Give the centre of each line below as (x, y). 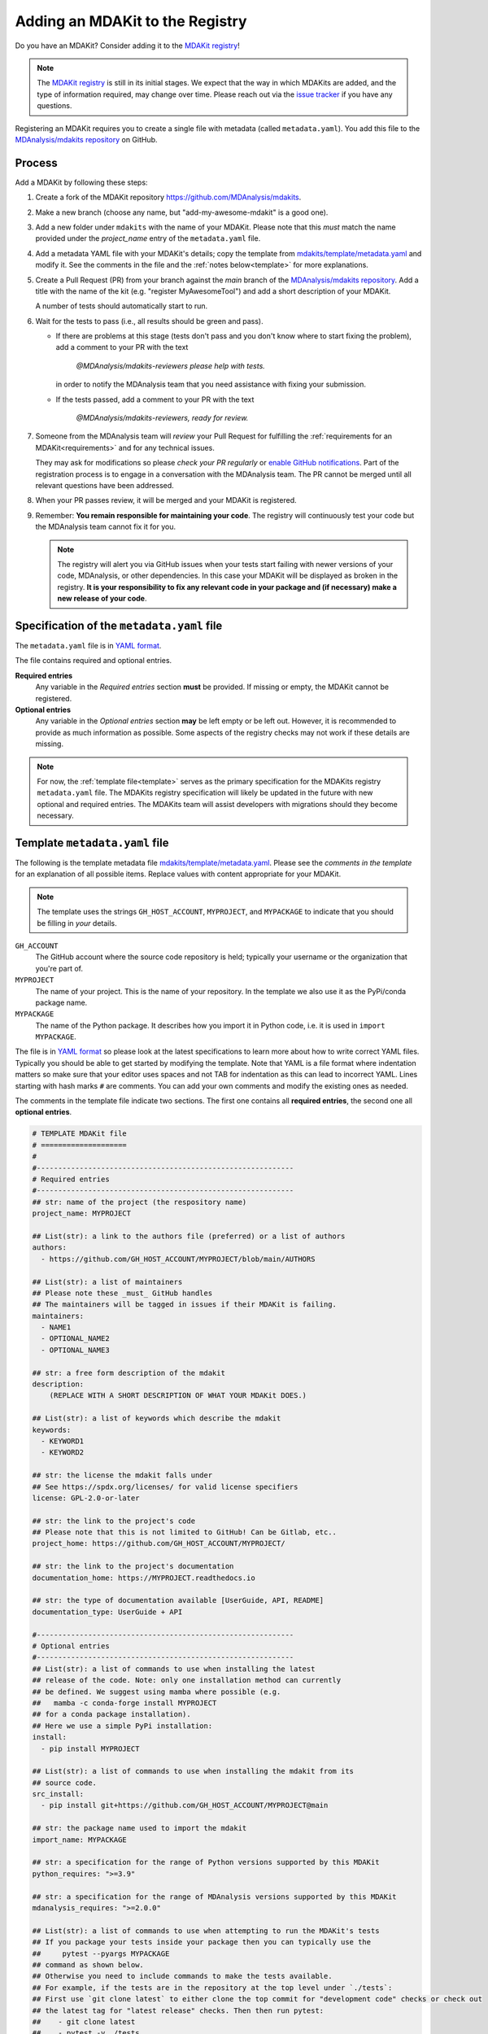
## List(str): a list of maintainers (107, 1282)
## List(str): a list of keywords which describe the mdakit (157, 1419)
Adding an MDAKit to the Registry (131, 21)
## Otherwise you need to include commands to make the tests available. (182, 1976)
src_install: (58, 1794)
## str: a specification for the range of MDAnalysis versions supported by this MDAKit (215, 1897)
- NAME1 (56, 1327)
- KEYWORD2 (63, 1453)
